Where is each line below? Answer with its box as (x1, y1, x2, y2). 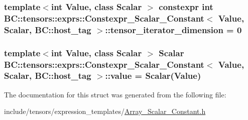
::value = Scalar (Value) (105, 69, 201, 82)
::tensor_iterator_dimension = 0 (105, 23, 242, 36)
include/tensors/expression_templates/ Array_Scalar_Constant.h (4, 106, 206, 116)
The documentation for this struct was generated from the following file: (4, 89, 226, 99)
